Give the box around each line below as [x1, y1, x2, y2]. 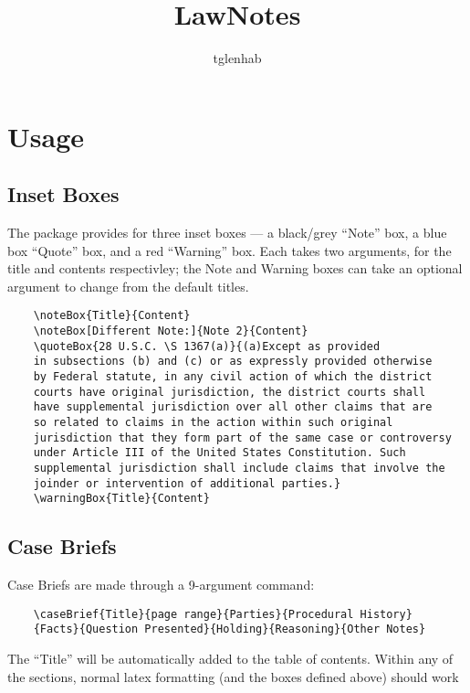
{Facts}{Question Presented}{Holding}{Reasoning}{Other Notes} [33, 623, 426, 636]
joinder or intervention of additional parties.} [33, 476, 341, 490]
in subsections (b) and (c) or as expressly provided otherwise [33, 355, 433, 368]
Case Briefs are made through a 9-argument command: [7, 575, 315, 594]
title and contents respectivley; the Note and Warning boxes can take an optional [7, 259, 463, 278]
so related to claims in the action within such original [33, 416, 393, 430]
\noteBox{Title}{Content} [33, 309, 191, 323]
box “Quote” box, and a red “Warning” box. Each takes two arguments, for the [7, 240, 452, 260]
